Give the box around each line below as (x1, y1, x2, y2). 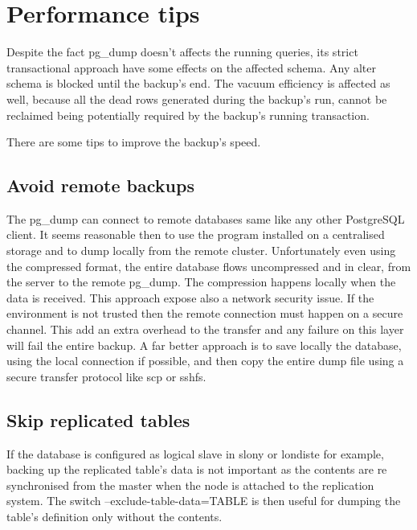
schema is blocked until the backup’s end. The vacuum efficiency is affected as (6, 75, 390, 92)
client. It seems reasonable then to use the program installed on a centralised (6, 226, 385, 243)
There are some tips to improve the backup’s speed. (6, 134, 261, 150)
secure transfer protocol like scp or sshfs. (6, 368, 206, 384)
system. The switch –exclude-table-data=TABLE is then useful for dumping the (6, 492, 401, 509)
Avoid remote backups (6, 173, 194, 198)
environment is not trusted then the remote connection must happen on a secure (6, 305, 403, 322)
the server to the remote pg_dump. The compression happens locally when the (6, 273, 396, 290)
